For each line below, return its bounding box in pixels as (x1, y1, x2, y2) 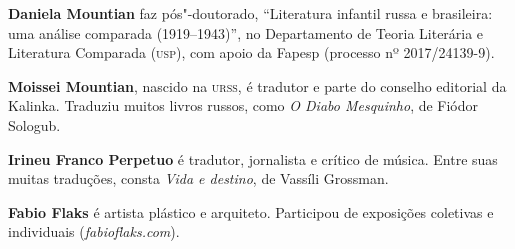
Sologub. (8, 114, 61, 135)
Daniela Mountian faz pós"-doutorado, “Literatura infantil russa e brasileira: (8, 3, 493, 23)
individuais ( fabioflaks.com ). (8, 221, 180, 242)
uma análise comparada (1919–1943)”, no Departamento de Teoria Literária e (8, 22, 484, 43)
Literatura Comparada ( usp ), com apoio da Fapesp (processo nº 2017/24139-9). (8, 42, 495, 63)
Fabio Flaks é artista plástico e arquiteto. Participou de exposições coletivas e (8, 201, 494, 222)
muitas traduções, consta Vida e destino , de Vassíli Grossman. (8, 168, 389, 189)
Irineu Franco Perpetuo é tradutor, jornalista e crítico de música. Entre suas (8, 148, 498, 169)
